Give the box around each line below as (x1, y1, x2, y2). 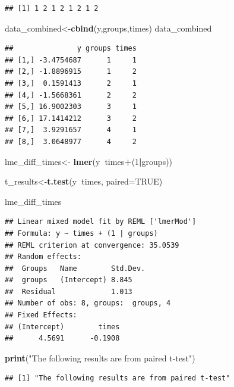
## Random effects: (5, 252, 81, 261)
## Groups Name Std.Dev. (5, 264, 146, 273)
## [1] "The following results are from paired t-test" (5, 374, 230, 383)
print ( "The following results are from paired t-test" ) (5, 351, 195, 364)
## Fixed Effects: (5, 311, 77, 320)
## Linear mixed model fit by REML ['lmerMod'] (5, 217, 197, 226)
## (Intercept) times (5, 322, 120, 331)
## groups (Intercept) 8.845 (5, 276, 132, 285)
